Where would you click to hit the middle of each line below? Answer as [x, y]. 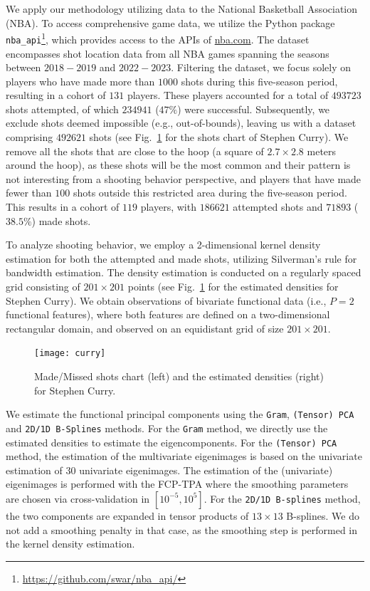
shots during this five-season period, [259, 81]
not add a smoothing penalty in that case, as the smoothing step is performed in [182, 529]
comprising [30, 137]
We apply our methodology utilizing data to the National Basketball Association [182, 9]
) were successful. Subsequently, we [254, 109]
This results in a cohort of [63, 207]
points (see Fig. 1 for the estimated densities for [233, 286]
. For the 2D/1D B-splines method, [282, 498]
